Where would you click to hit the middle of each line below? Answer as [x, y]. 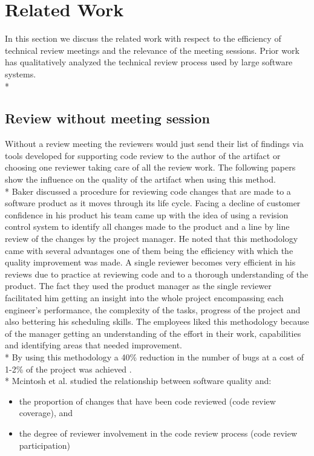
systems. [21, 73]
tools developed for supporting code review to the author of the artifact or [143, 155]
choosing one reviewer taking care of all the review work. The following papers [150, 167]
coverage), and [46, 413]
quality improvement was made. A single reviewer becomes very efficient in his [150, 262]
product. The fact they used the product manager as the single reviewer [138, 286]
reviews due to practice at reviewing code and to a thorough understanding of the [157, 274]
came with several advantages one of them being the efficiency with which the [149, 250]
